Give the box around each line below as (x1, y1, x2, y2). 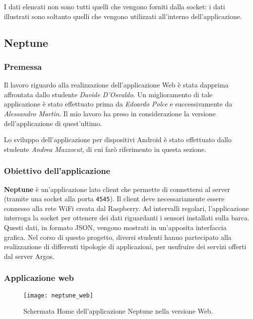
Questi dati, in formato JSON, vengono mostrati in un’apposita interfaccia (4, 222, 227, 232)
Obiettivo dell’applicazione (4, 165, 111, 177)
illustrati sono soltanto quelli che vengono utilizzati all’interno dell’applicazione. (4, 11, 242, 21)
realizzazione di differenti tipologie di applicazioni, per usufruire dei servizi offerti (4, 241, 247, 252)
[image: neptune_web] (23, 292, 94, 299)
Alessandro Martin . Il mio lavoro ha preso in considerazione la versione (4, 108, 216, 118)
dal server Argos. (4, 251, 55, 261)
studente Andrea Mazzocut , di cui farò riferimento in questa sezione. (4, 144, 207, 154)
